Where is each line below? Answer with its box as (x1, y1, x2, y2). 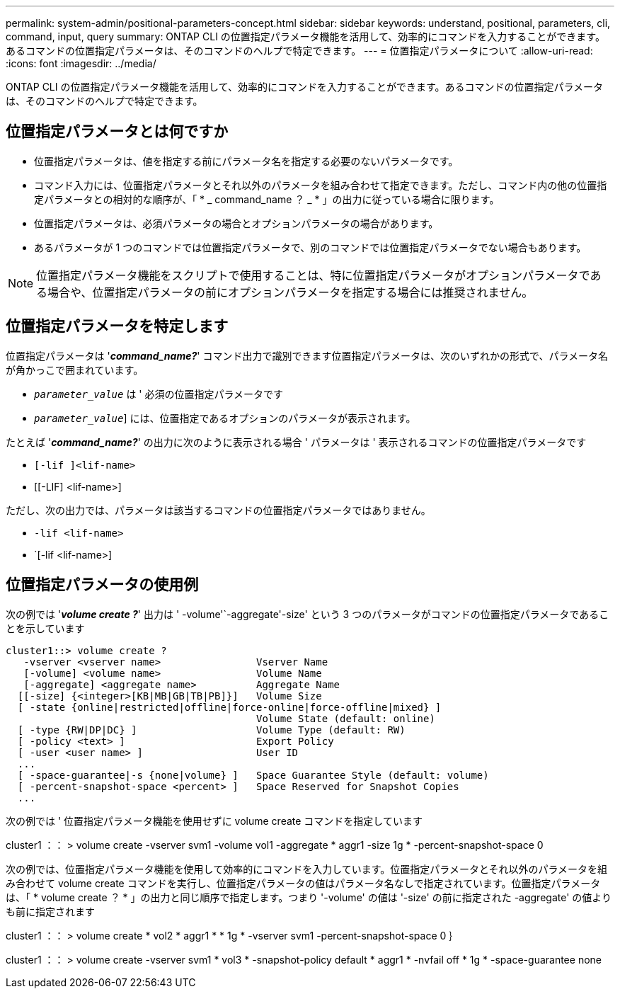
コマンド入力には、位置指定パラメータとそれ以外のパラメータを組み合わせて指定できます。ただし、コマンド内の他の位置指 (34, 178, 607, 191)
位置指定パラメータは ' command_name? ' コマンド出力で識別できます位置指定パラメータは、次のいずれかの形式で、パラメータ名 (6, 349, 609, 362)
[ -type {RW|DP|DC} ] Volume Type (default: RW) (17, 724, 406, 736)
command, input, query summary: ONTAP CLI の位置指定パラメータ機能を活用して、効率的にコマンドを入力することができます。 (6, 30, 605, 42)
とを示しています (6, 622, 85, 634)
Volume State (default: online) (256, 712, 435, 724)
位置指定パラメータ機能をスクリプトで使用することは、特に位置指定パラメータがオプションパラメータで (36, 268, 590, 282)
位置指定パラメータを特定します (6, 317, 229, 336)
